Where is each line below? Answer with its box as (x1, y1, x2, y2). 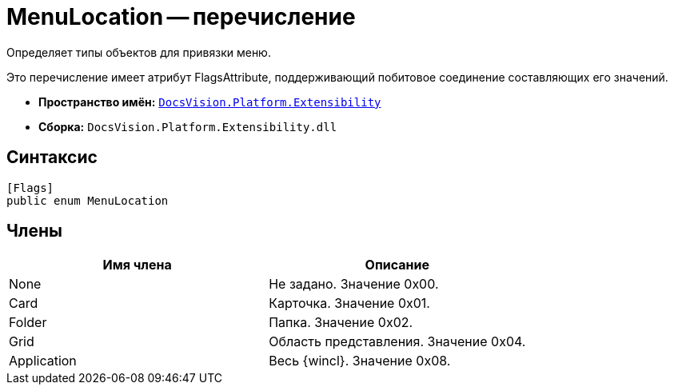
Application (9, 353, 77, 369)
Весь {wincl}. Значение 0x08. (269, 353, 451, 369)
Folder (9, 314, 47, 331)
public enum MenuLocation (6, 194, 169, 207)
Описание (365, 257, 429, 273)
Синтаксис (6, 147, 98, 168)
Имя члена (102, 257, 172, 273)
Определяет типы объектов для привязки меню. (6, 45, 271, 59)
